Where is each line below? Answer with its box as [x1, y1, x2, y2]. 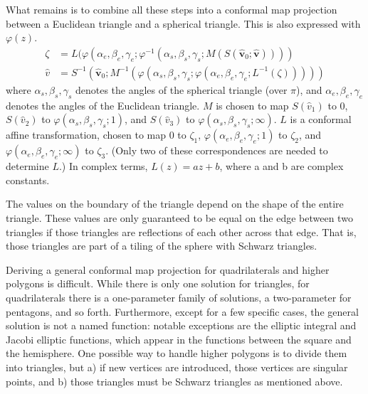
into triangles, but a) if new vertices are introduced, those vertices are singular [6, 359, 348, 374]
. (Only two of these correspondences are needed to [105, 143, 328, 158]
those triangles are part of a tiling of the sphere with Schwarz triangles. [6, 238, 317, 253]
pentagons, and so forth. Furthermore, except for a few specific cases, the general [6, 304, 359, 319]
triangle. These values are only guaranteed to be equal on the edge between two [6, 211, 353, 225]
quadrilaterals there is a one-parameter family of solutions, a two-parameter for [6, 289, 352, 304]
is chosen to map [216, 97, 289, 112]
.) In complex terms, [58, 159, 148, 174]
